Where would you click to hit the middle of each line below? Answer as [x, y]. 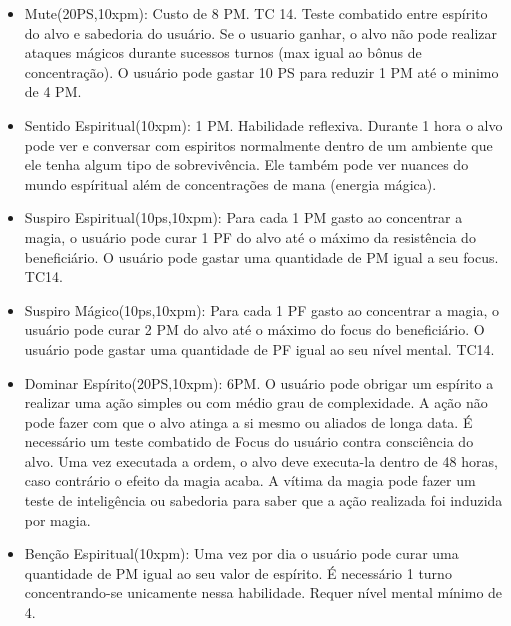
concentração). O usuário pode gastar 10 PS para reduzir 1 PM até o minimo [261, 71]
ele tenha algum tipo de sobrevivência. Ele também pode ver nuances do [246, 164]
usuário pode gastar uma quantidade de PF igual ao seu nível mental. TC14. [259, 348]
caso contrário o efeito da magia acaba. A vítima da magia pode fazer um [250, 480]
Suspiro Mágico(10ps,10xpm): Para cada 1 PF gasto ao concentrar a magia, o [262, 309]
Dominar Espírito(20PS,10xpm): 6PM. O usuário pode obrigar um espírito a [259, 382]
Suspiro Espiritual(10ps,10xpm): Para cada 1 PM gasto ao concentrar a [243, 217]
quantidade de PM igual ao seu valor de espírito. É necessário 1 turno [238, 572]
